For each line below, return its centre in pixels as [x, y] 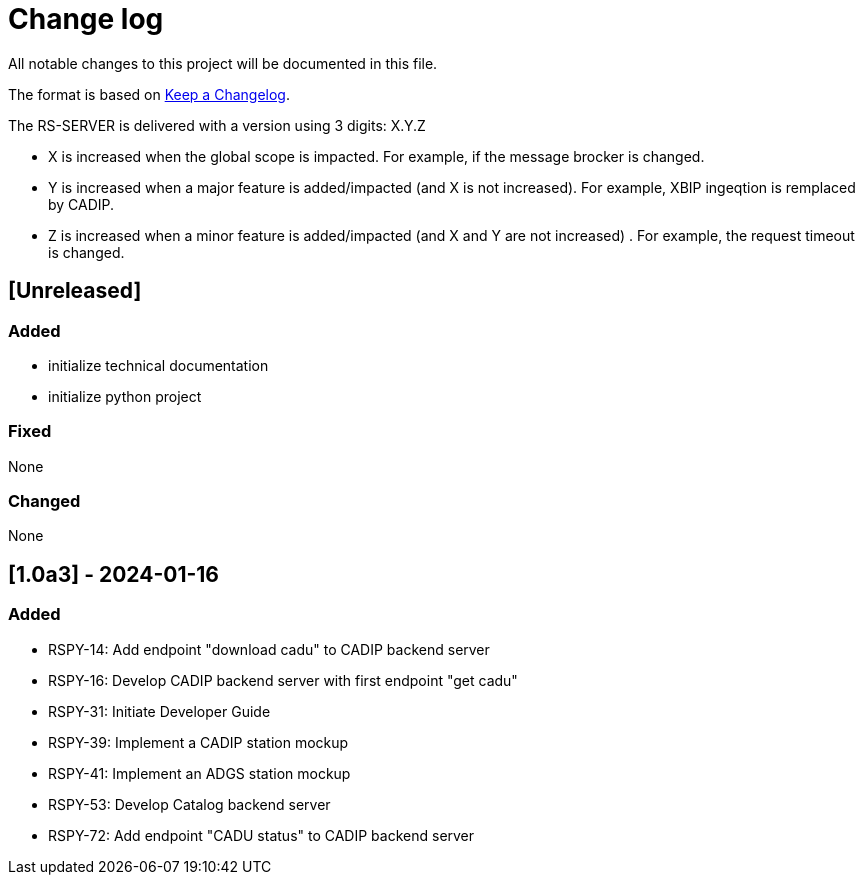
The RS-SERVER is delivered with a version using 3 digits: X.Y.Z [217, 125]
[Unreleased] [75, 291]
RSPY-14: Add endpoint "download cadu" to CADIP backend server [269, 649]
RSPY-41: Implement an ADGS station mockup [199, 773]
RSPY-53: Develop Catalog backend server [189, 804]
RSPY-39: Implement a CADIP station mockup [198, 742]
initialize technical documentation [158, 365]
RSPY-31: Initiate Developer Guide [159, 711]
